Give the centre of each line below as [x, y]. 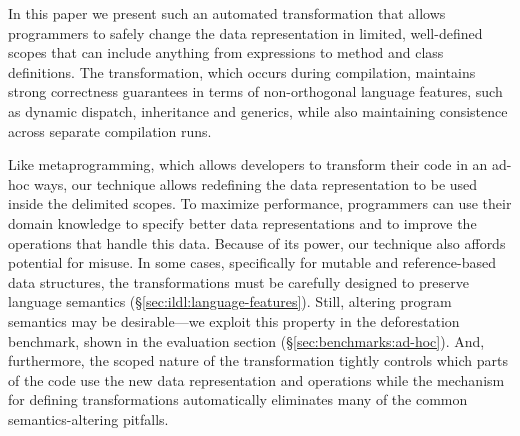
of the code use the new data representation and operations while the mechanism [256, 379]
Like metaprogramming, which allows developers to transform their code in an [248, 164]
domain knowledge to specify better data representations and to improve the [242, 222]
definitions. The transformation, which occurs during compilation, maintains [242, 71]
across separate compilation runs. [110, 130]
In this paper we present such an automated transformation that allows [227, 13]
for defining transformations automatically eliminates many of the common [238, 399]
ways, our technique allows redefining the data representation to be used [256, 183]
